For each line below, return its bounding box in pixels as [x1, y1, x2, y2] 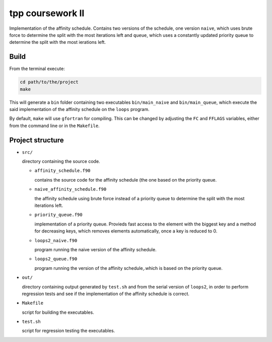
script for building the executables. [22, 309, 94, 315]
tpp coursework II [9, 8, 85, 19]
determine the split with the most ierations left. [9, 39, 106, 45]
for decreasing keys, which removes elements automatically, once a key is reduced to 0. [34, 228, 218, 234]
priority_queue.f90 [34, 212, 83, 218]
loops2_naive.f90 [34, 238, 78, 243]
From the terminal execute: [9, 66, 65, 72]
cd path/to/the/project [20, 79, 79, 85]
